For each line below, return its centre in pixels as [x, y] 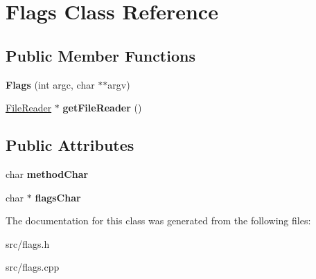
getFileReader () [102, 108]
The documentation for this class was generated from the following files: [158, 220]
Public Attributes [70, 145]
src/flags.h [28, 243]
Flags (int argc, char [50, 84]
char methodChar [47, 173]
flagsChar [58, 197]
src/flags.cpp [33, 267]
